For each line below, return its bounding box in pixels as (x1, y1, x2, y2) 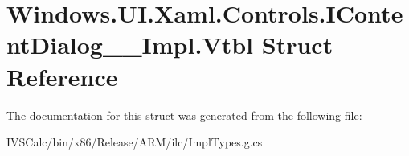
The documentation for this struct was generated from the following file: (6, 106, 362, 123)
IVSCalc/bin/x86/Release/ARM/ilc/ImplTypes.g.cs (6, 133, 263, 150)
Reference (6, 60, 118, 92)
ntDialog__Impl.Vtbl (6, 28, 254, 61)
